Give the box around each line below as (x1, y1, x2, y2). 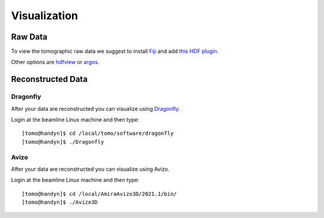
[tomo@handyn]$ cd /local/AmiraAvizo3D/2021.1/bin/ (22, 190, 177, 197)
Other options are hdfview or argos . (11, 59, 100, 66)
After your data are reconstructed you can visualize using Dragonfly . (11, 105, 180, 112)
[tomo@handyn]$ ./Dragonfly (22, 138, 104, 145)
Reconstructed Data (11, 74, 88, 84)
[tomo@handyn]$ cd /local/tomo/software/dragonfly (22, 130, 174, 137)
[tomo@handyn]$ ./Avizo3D (22, 199, 98, 206)
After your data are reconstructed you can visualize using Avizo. (11, 165, 170, 172)
